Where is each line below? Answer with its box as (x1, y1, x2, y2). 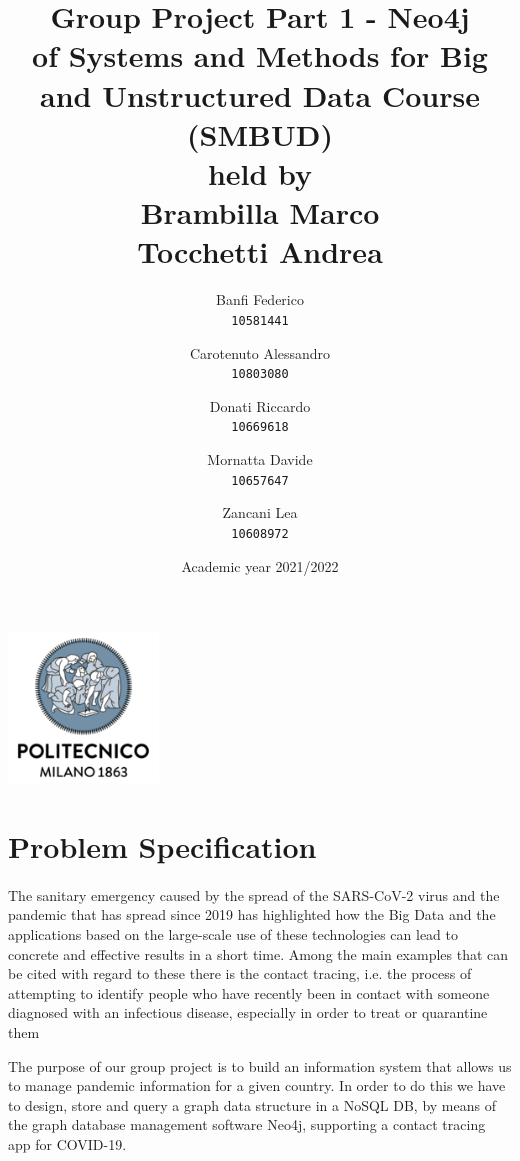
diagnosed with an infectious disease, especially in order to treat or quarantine (8, 1002, 488, 1023)
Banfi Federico (216, 289, 304, 310)
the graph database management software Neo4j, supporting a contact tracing (8, 1114, 486, 1135)
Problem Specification (8, 826, 317, 867)
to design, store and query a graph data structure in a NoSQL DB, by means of (8, 1094, 496, 1115)
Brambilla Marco (140, 192, 380, 233)
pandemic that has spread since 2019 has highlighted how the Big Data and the (8, 904, 496, 925)
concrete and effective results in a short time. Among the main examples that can (8, 943, 509, 964)
